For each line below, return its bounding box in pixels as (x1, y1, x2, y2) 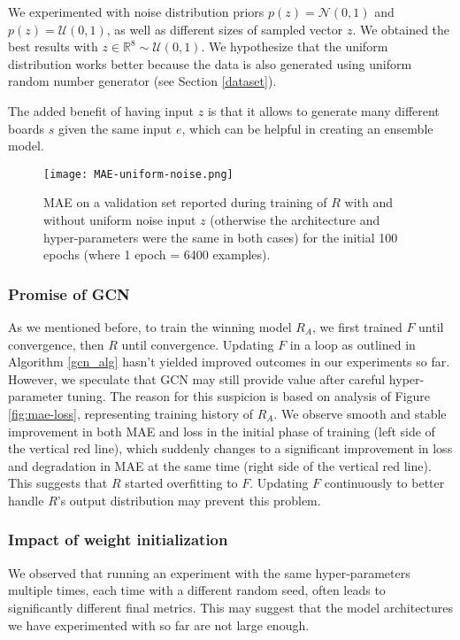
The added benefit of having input (8, 101, 195, 120)
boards (8, 119, 44, 137)
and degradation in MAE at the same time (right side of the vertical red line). (8, 456, 432, 474)
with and (344, 193, 393, 212)
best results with (8, 37, 98, 56)
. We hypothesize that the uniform (201, 37, 388, 56)
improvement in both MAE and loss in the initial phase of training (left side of (8, 421, 435, 440)
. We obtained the (352, 19, 450, 38)
